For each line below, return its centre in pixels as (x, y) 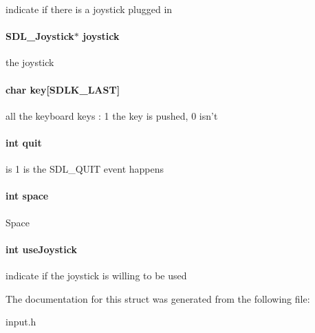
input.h (21, 322)
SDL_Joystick (40, 36)
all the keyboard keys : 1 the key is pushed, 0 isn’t (112, 115)
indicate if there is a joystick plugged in (89, 9)
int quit (24, 142)
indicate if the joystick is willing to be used (96, 275)
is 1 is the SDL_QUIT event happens (85, 169)
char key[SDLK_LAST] (63, 89)
